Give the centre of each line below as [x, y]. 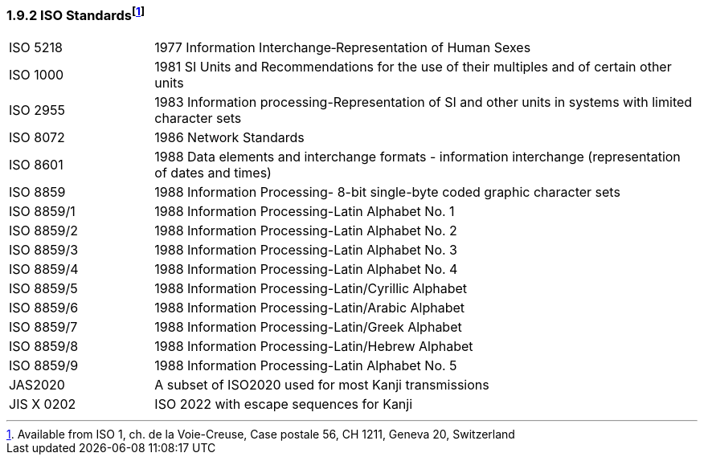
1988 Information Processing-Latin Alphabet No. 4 [306, 269]
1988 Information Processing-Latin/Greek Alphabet [308, 326]
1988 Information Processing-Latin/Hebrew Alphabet [314, 346]
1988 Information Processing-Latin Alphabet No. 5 [306, 365]
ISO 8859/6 [44, 307]
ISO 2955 [37, 110]
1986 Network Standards [229, 137]
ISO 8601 [36, 164]
